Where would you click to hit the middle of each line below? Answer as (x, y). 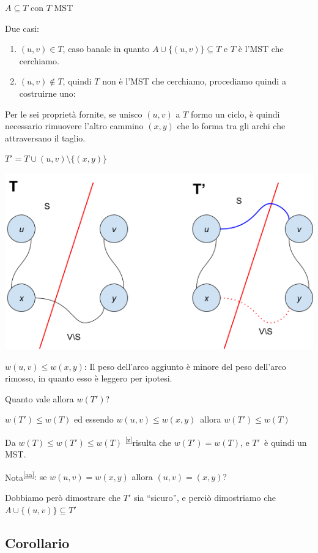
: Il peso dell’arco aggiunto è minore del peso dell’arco (185, 366)
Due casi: (22, 28)
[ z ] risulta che (148, 441)
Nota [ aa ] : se (26, 476)
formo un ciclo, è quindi (235, 114)
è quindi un (285, 442)
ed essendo (94, 419)
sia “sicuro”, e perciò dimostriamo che (205, 498)
